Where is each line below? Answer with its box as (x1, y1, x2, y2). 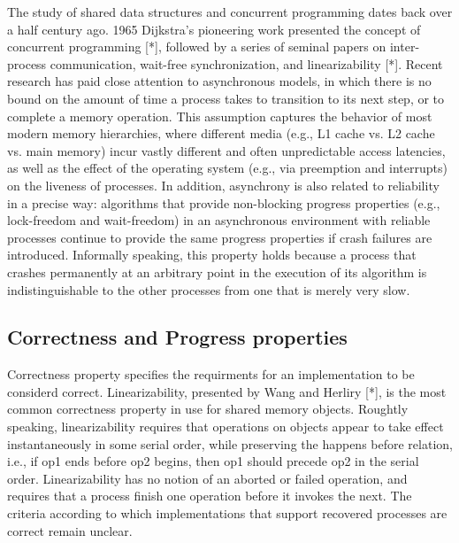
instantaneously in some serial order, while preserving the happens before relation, (7, 434, 453, 453)
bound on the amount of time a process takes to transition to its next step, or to (7, 89, 445, 107)
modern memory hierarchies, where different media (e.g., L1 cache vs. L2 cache (7, 124, 435, 143)
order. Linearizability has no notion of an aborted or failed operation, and (7, 469, 408, 487)
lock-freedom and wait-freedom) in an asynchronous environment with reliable (7, 211, 431, 229)
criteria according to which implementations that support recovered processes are (7, 504, 448, 523)
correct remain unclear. (7, 521, 133, 539)
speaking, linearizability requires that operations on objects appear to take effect (7, 417, 444, 436)
